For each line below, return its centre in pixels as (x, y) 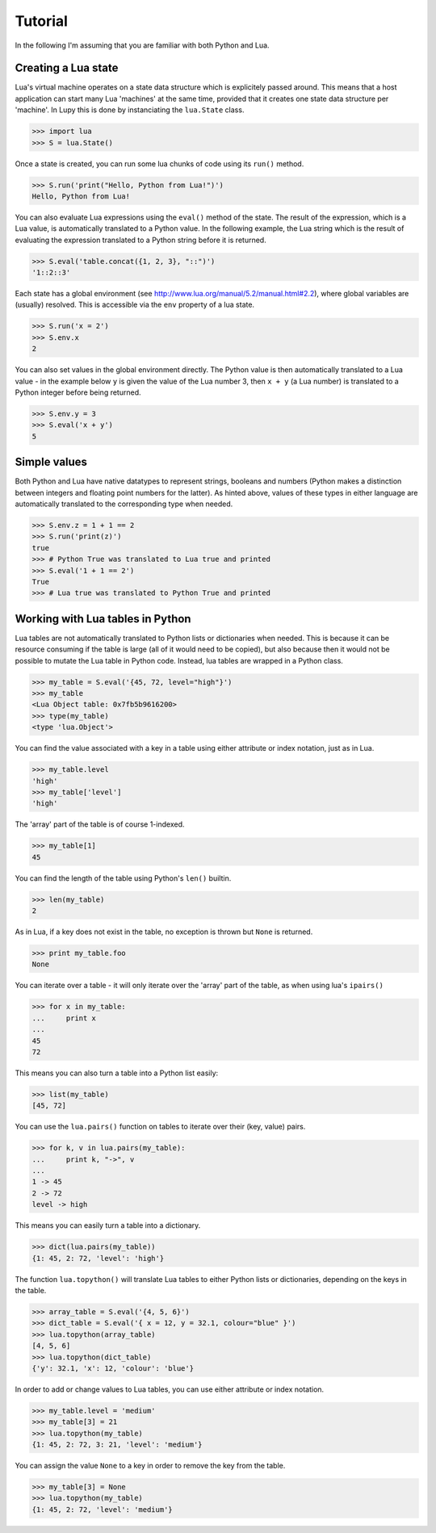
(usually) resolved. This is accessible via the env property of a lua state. (134, 305)
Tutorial (42, 21)
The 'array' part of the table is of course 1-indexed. (100, 824)
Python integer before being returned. (78, 392)
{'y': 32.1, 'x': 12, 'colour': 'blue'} (113, 1368)
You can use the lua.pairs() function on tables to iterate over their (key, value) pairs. (160, 1127)
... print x (64, 1018)
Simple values (51, 462)
